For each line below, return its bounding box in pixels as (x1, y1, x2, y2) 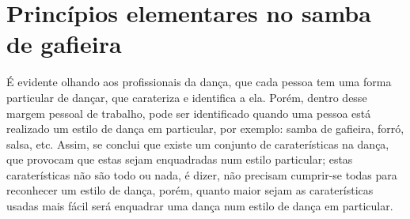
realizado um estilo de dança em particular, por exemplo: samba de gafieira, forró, (6, 120, 404, 137)
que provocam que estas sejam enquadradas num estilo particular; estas (6, 151, 353, 168)
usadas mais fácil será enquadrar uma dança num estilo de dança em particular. (6, 198, 393, 214)
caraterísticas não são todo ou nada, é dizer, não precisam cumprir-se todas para (6, 166, 397, 183)
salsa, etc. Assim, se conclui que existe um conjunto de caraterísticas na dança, (6, 135, 389, 152)
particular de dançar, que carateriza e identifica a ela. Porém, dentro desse (6, 89, 367, 105)
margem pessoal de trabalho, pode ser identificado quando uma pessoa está (6, 104, 371, 121)
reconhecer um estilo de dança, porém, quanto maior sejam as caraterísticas (6, 182, 374, 198)
